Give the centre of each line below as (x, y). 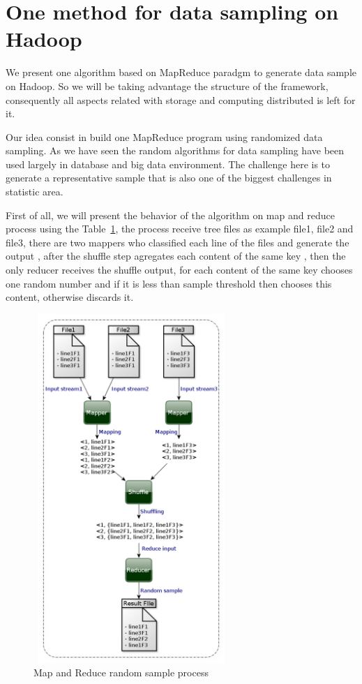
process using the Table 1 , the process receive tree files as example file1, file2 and (180, 229)
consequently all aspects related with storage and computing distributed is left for (181, 99)
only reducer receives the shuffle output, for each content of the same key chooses (179, 270)
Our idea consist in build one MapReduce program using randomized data (164, 136)
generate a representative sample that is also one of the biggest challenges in (169, 178)
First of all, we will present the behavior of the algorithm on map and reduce (170, 215)
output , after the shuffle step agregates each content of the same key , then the (176, 256)
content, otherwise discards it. (70, 297)
